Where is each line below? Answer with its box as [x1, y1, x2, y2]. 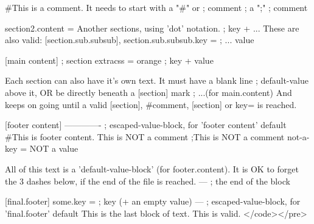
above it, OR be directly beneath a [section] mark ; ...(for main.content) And [5, 86, 292, 98]
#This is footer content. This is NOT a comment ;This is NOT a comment [5, 130, 285, 143]
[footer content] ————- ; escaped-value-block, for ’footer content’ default [5, 118, 287, 131]
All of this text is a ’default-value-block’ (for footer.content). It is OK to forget [5, 162, 299, 175]
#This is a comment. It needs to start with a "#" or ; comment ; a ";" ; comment [5, 1, 308, 13]
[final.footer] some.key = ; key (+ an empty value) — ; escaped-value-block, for [5, 195, 301, 208]
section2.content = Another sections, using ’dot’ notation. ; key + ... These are [5, 21, 299, 34]
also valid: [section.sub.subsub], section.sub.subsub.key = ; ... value [5, 33, 254, 46]
